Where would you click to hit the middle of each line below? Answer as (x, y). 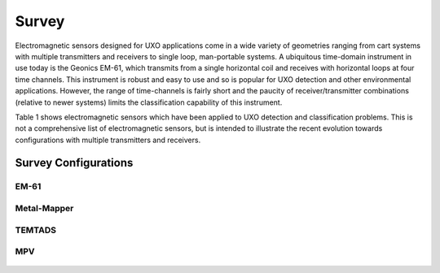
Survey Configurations (74, 163)
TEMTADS (36, 230)
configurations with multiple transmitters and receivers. (108, 140)
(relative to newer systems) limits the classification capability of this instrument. (149, 102)
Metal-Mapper (44, 209)
